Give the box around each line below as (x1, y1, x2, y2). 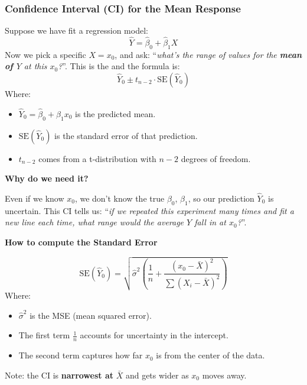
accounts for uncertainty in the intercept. (80, 329, 228, 341)
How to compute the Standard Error (5, 236, 158, 248)
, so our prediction (188, 192, 254, 205)
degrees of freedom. (181, 152, 251, 164)
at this (24, 60, 47, 72)
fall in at (194, 216, 226, 228)
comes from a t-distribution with (38, 152, 156, 164)
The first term (18, 329, 70, 341)
